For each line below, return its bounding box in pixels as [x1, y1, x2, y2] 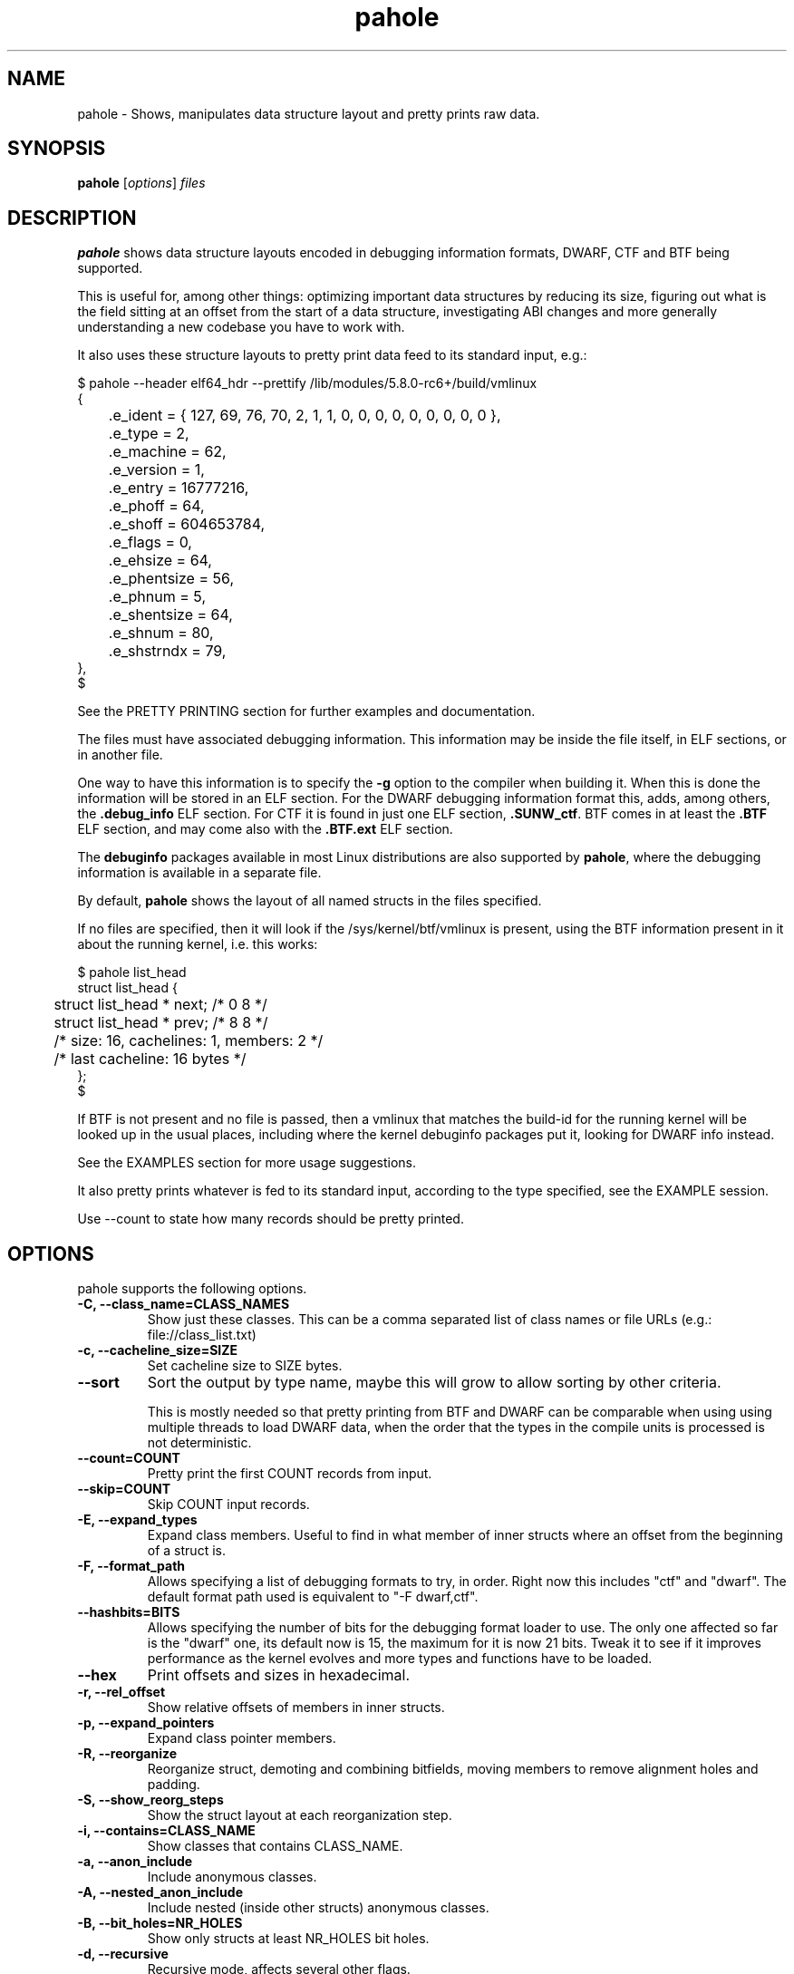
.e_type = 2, [108, 424, 189, 443]
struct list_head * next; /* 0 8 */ [53, 995, 267, 1014]
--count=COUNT [77, 1450, 180, 1466]
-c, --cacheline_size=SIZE [77, 1342, 238, 1359]
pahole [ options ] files [77, 175, 206, 191]
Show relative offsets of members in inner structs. [147, 1699, 445, 1716]
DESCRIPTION [7, 206, 137, 229]
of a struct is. [147, 1543, 226, 1559]
